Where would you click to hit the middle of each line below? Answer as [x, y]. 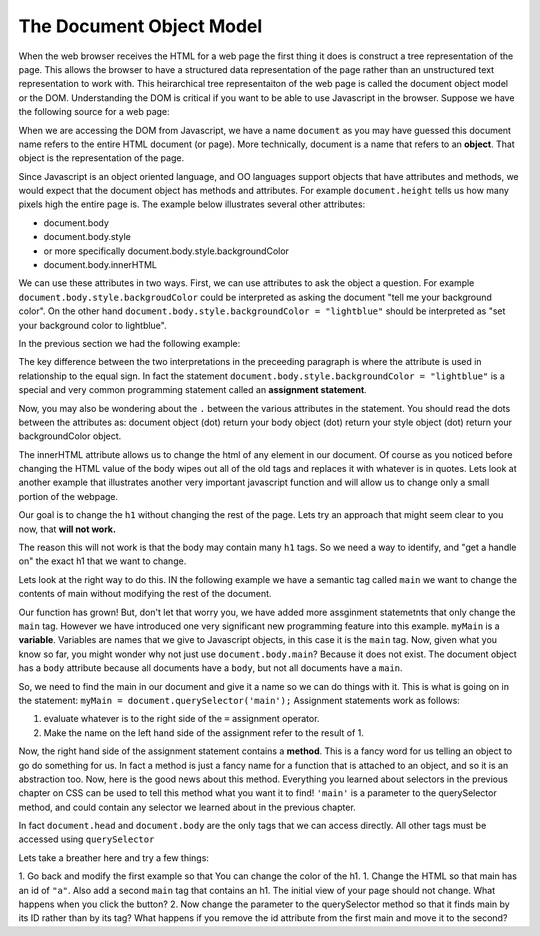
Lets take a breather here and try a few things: [114, 857]
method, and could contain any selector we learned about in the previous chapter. [187, 807]
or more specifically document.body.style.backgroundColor [166, 251]
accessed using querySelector [86, 839]
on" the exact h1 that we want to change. [102, 561]
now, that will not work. [67, 529]
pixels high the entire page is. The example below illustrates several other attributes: [192, 204]
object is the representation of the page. [101, 158]
